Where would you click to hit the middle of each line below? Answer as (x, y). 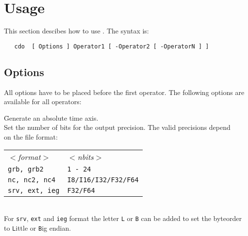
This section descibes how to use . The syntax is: (76, 31)
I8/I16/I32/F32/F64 (103, 180)
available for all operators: (43, 102)
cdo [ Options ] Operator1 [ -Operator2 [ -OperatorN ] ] (112, 46)
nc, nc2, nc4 (32, 180)
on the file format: (31, 136)
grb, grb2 (26, 169)
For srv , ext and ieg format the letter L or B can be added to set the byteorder (123, 218)
